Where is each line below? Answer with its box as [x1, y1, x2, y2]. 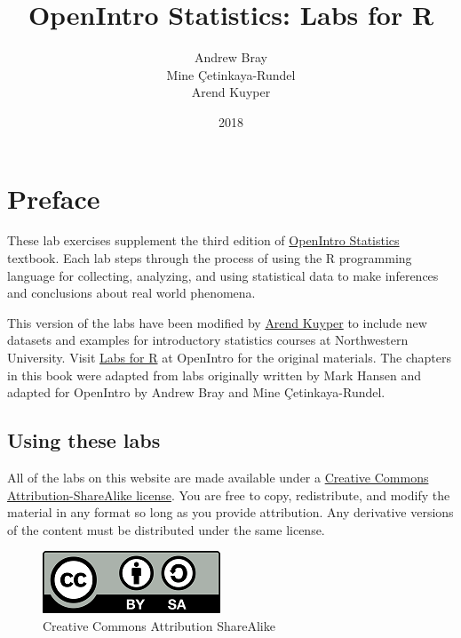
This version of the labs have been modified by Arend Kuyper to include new [7, 313, 427, 331]
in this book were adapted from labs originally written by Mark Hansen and [7, 365, 421, 384]
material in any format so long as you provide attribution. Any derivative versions [7, 503, 454, 522]
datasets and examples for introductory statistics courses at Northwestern [7, 331, 409, 349]
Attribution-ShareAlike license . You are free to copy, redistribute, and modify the [7, 485, 450, 504]
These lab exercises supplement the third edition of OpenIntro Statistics [7, 231, 400, 250]
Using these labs [7, 427, 161, 454]
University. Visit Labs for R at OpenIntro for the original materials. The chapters [7, 348, 452, 366]
